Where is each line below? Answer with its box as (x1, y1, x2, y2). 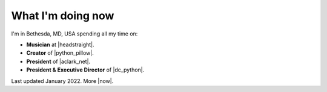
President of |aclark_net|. (26, 58, 91, 65)
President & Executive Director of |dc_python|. (26, 66, 145, 73)
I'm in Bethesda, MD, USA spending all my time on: (11, 30, 138, 37)
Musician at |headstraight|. (26, 41, 94, 48)
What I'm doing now (11, 9, 114, 22)
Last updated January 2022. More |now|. (11, 77, 114, 84)
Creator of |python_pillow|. (26, 49, 94, 57)
